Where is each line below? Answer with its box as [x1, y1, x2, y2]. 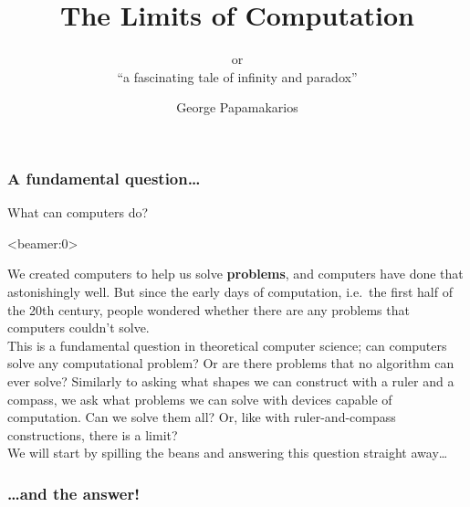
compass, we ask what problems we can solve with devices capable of [7, 389, 392, 408]
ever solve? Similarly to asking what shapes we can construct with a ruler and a [7, 371, 454, 390]
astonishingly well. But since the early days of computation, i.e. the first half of [7, 281, 453, 301]
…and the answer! [7, 481, 140, 504]
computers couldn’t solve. [7, 318, 150, 337]
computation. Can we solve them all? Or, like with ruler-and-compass [7, 407, 396, 427]
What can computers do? [7, 203, 149, 222]
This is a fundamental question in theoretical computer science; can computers [7, 335, 447, 354]
